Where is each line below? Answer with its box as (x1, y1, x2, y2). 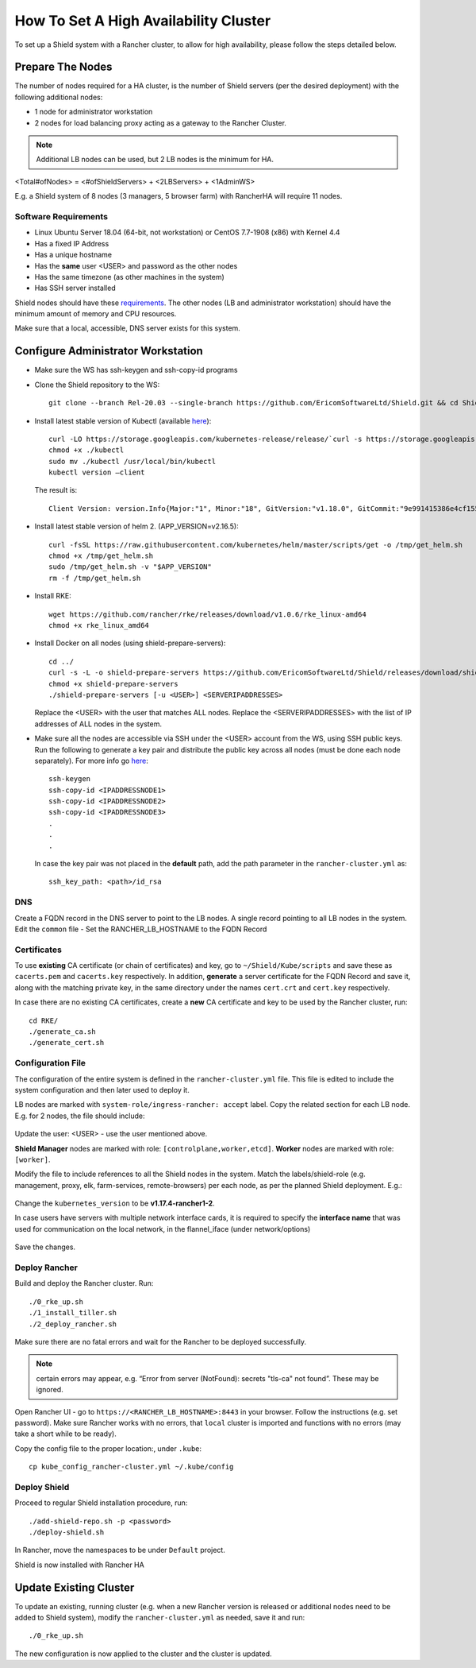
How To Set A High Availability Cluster (14, 12, 271, 29)
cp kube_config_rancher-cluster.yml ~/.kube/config (29, 1462, 234, 1472)
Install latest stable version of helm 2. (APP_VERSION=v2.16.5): (34, 521, 239, 532)
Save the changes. (14, 1242, 75, 1252)
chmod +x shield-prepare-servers (48, 679, 178, 688)
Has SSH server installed (34, 283, 116, 293)
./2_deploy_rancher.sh (29, 1319, 117, 1329)
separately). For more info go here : (34, 756, 148, 765)
